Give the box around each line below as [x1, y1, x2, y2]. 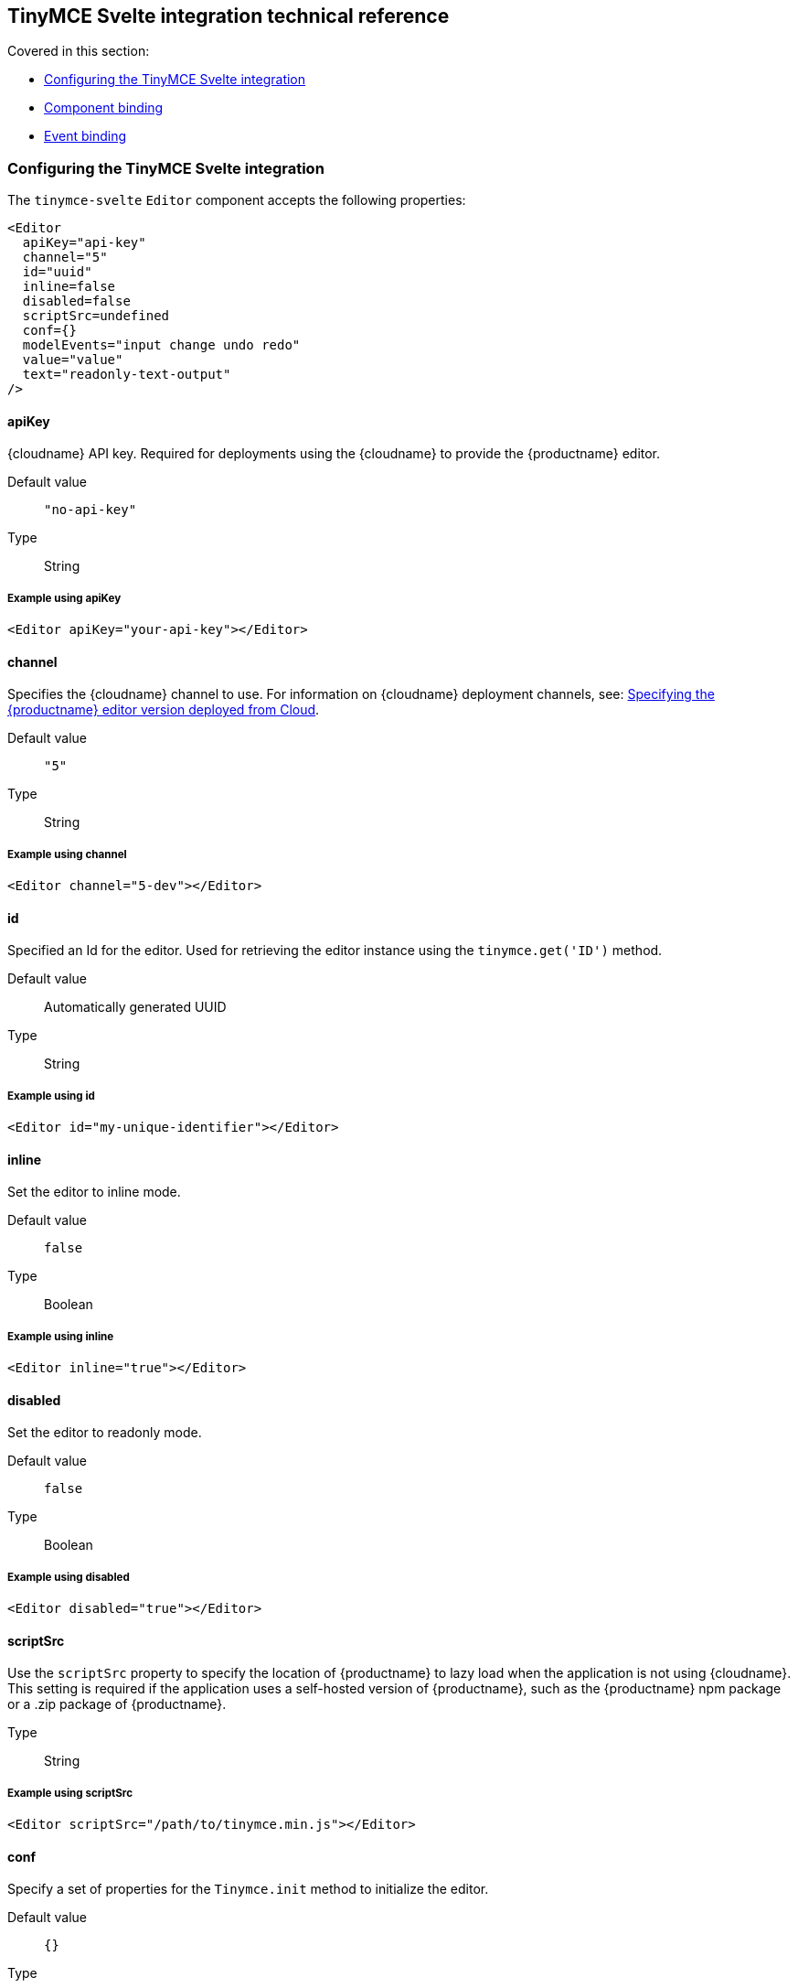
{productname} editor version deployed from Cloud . [7, 702, 320, 718]
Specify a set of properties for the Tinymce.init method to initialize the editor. [7, 1881, 489, 1897]
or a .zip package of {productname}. [7, 1696, 227, 1713]
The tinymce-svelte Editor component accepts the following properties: [7, 192, 466, 209]
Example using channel [7, 847, 127, 861]
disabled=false [22, 294, 131, 309]
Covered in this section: [7, 43, 150, 59]
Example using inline [7, 1329, 114, 1343]
